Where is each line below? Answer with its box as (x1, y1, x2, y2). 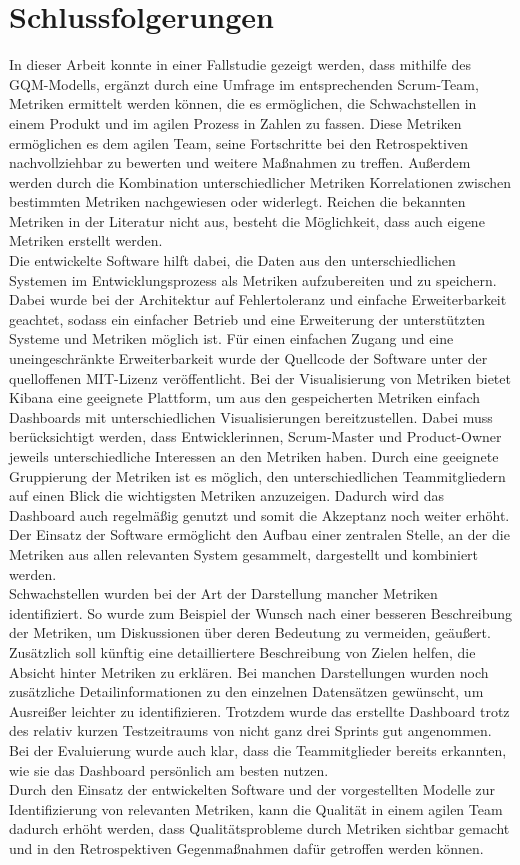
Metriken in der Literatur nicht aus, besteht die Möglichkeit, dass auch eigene (9, 210, 485, 231)
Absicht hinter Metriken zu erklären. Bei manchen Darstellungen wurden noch (9, 661, 489, 682)
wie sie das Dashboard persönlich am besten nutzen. (9, 759, 329, 780)
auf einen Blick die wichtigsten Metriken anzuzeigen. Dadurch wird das (9, 485, 445, 506)
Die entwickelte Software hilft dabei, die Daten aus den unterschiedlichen (9, 250, 456, 271)
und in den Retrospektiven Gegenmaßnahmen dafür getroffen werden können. (9, 837, 484, 858)
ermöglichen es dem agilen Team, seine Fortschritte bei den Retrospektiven (9, 132, 468, 153)
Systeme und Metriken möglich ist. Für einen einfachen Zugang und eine (9, 328, 454, 349)
